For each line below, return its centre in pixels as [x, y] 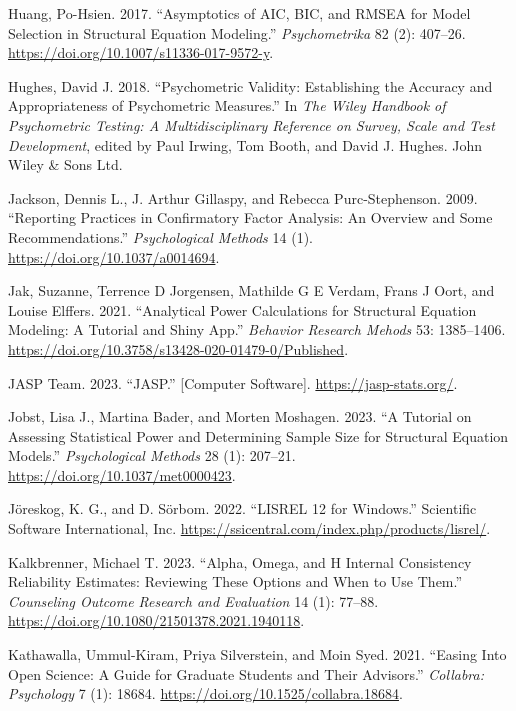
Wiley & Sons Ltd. [65, 164]
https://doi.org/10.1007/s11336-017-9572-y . [141, 52]
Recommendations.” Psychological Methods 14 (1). [160, 236]
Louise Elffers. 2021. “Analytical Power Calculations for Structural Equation [242, 309]
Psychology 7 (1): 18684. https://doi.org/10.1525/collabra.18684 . [205, 693]
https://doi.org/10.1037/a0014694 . [114, 256]
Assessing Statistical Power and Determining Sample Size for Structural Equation [258, 435]
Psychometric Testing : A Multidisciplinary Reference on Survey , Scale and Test [251, 124]
